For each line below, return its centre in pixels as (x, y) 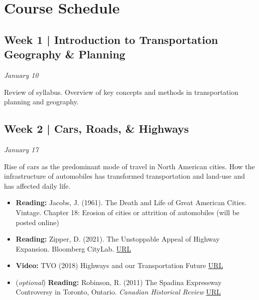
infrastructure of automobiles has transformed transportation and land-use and (125, 176)
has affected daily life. (37, 185)
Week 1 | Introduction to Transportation (111, 39)
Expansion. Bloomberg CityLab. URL (73, 248)
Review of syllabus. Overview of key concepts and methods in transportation (121, 92)
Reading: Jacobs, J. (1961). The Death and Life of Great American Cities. (131, 202)
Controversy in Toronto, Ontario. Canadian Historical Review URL (118, 292)
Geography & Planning (65, 54)
